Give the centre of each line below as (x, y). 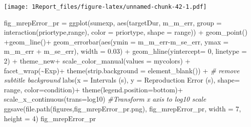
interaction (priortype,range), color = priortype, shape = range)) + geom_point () (126, 32)
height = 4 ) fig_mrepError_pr (50, 118)
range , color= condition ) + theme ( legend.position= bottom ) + (94, 89)
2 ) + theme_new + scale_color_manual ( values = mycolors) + (97, 61)
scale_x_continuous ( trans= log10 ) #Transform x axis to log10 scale (105, 99)
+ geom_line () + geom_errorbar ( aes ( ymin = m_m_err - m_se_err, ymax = (116, 41)
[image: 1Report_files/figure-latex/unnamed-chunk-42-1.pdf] (105, 7)
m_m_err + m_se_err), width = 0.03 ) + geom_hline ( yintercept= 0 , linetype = (125, 51)
